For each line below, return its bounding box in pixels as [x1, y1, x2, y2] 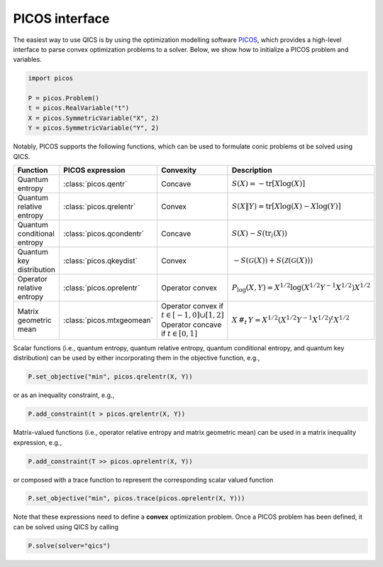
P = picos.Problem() [28, 94, 99, 102]
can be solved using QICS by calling [13, 522, 118, 531]
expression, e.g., [13, 438, 62, 447]
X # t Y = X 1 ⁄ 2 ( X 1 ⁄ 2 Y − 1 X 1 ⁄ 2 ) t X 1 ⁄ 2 [231, 313, 350, 326]
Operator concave [160, 320, 222, 330]
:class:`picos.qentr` [63, 179, 128, 189]
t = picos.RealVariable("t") [28, 104, 130, 112]
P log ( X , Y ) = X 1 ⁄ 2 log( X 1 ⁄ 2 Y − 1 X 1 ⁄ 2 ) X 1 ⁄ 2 [231, 281, 371, 294]
